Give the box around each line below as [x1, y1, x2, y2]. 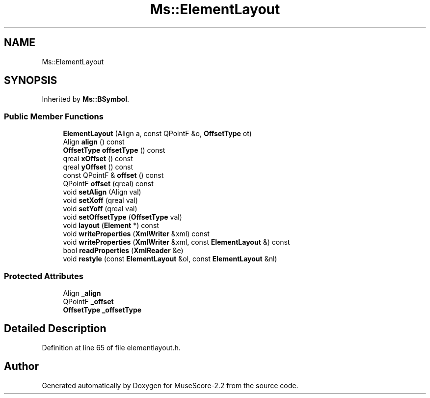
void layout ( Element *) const [63, 221, 159, 230]
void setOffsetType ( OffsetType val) [63, 213, 182, 222]
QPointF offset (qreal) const [63, 179, 154, 188]
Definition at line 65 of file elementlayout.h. [42, 343, 181, 352]
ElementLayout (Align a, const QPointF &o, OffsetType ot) [63, 129, 252, 138]
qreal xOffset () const [63, 154, 133, 163]
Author [4, 360, 39, 373]
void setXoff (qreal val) [63, 196, 138, 205]
